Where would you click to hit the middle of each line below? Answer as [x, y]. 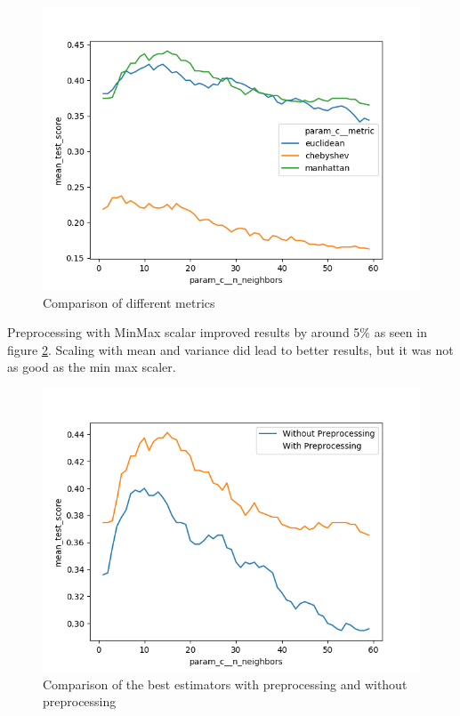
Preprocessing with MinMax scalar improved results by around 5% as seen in [217, 332]
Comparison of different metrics [129, 302]
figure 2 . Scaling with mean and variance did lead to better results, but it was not [230, 349]
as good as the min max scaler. [92, 367]
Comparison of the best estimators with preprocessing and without [225, 684]
